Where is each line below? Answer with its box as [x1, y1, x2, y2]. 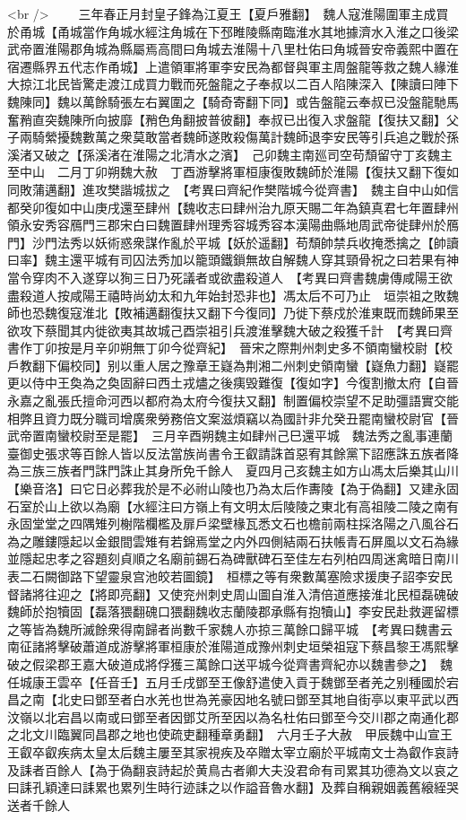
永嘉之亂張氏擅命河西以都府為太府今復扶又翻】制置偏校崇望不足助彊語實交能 [7, 391, 459, 410]
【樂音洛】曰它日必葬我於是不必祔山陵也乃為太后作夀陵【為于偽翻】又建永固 [7, 479, 459, 498]
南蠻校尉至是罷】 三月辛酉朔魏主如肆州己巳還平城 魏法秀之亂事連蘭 [44, 426, 453, 445]
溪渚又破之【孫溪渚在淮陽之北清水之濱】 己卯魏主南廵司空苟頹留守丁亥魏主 [7, 144, 453, 163]
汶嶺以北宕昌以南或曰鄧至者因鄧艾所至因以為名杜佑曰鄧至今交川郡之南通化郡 [7, 707, 459, 726]
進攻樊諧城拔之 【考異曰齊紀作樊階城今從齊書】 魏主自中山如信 [82, 179, 459, 198]
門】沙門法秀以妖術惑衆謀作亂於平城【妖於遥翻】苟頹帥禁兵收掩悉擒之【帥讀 [7, 232, 459, 251]
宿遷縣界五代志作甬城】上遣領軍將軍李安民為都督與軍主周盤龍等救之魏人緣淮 [7, 57, 459, 75]
